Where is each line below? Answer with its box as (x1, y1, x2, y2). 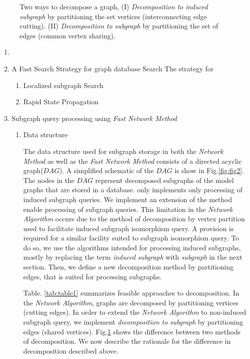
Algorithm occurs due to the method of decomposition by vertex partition (23, 213, 245, 224)
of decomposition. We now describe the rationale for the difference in (23, 336, 231, 346)
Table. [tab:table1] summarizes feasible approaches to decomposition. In (23, 288, 240, 298)
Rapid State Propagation (23, 96, 99, 107)
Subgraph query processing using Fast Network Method (11, 113, 177, 123)
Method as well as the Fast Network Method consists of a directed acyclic (23, 155, 242, 166)
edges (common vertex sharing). (20, 30, 116, 40)
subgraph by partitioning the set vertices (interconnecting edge (20, 11, 207, 21)
